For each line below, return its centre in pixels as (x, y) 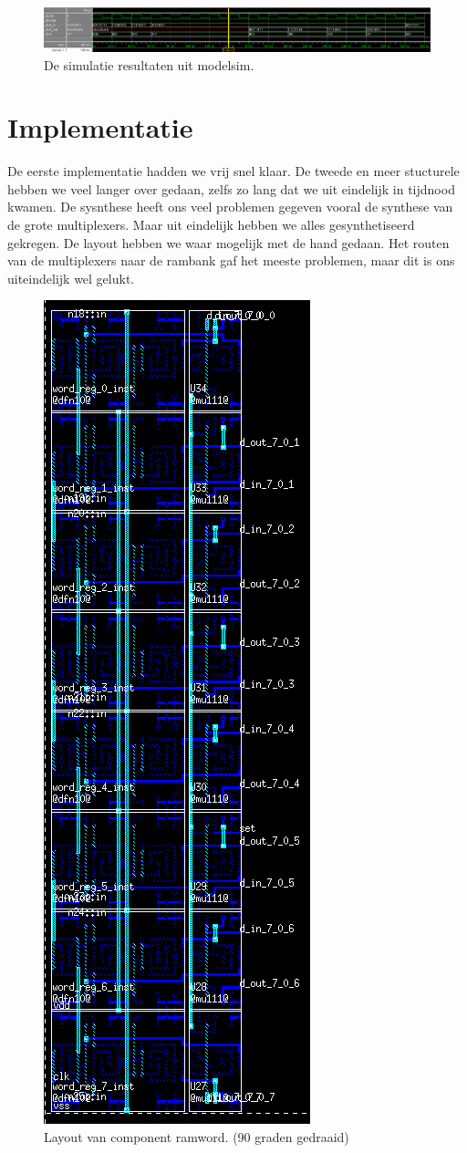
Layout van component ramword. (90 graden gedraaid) (197, 1136)
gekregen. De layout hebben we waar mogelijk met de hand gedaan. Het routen (228, 242)
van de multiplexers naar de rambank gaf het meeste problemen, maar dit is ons (231, 260)
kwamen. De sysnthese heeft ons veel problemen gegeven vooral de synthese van (230, 207)
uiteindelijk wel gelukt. (71, 278)
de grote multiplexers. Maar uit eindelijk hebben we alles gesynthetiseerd (211, 224)
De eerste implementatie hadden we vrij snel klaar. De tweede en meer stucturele (233, 171)
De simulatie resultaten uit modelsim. (149, 64)
